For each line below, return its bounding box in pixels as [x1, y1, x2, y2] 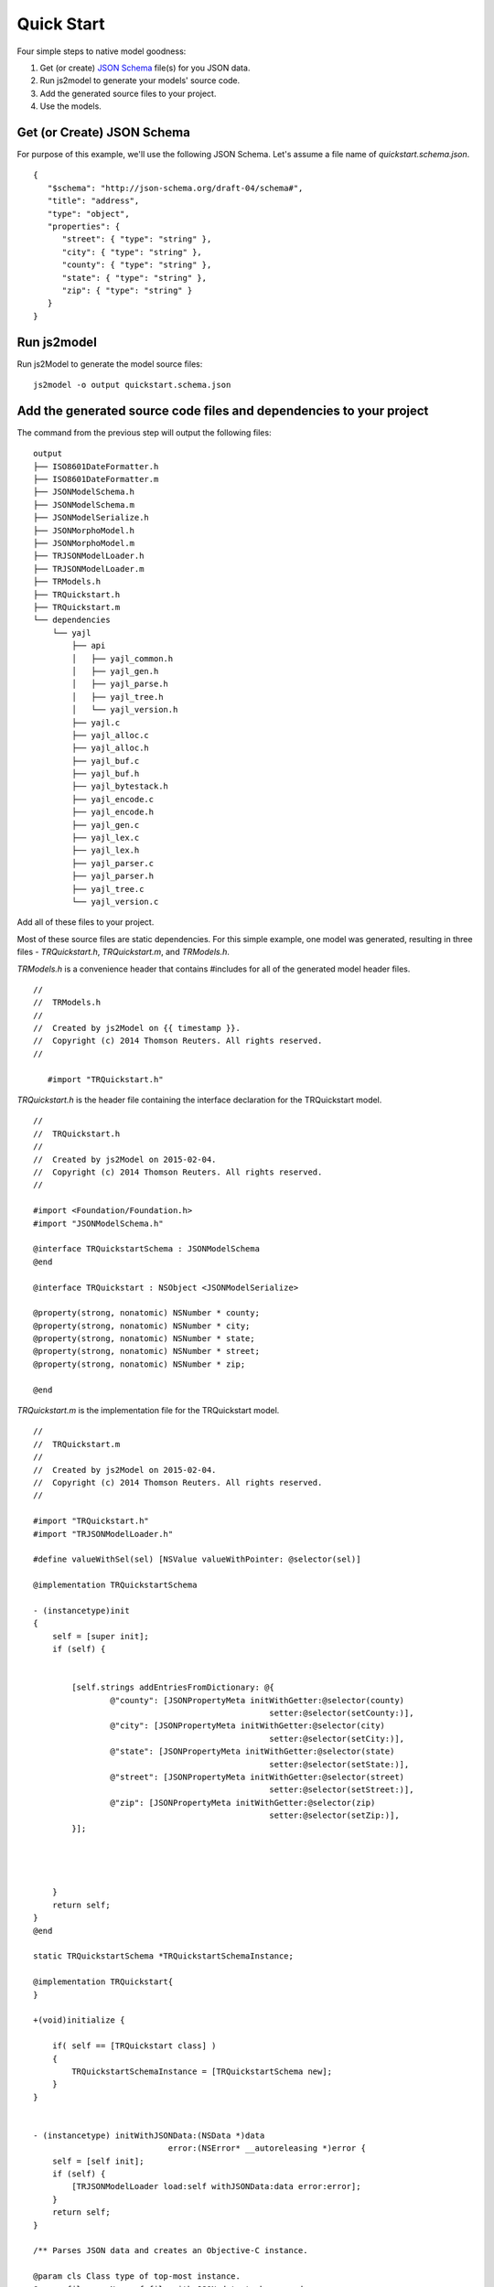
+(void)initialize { [33, 2015, 125, 2025]
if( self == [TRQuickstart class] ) [51, 2041, 217, 2051]
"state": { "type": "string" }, [61, 273, 208, 283]
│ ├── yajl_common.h [71, 653, 174, 663]
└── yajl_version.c [71, 897, 159, 907]
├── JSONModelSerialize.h [33, 512, 150, 523]
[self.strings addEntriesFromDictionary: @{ [71, 1682, 274, 1692]
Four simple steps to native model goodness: [16, 46, 187, 57]
